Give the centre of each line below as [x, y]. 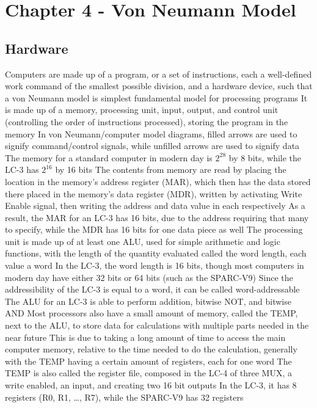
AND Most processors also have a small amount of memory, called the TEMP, [151, 313]
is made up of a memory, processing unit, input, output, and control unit [142, 110]
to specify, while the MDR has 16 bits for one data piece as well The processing [154, 229]
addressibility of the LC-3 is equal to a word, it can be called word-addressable [152, 289]
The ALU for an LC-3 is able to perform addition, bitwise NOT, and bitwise [148, 301]
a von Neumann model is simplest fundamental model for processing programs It [156, 97]
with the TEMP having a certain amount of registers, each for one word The [148, 361]
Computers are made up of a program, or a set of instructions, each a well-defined [158, 74]
